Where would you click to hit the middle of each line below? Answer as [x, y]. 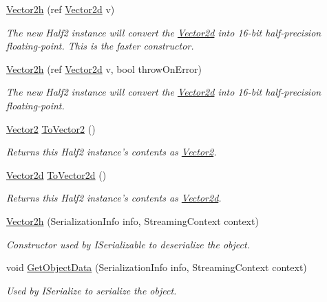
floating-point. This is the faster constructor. [100, 46]
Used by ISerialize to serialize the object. [92, 290]
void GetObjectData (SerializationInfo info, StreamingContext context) [157, 267]
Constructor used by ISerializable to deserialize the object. [128, 244]
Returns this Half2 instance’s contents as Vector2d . [114, 198]
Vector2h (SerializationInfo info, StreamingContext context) [133, 220]
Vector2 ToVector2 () [51, 128]
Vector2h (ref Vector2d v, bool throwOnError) [104, 68]
